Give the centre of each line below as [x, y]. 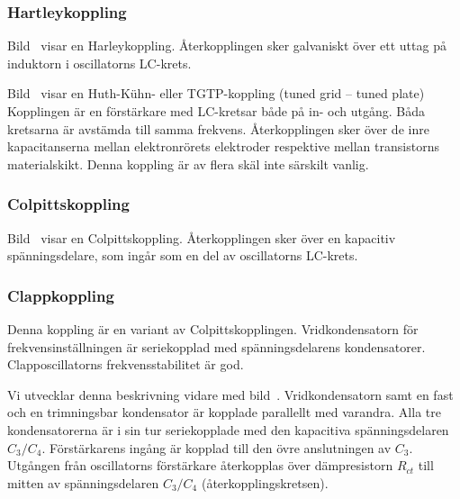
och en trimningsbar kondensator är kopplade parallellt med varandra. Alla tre [224, 412]
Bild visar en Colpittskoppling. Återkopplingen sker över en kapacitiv [202, 237]
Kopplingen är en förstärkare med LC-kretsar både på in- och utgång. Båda [216, 111]
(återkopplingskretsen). [265, 482]
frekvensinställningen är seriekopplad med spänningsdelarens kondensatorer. [216, 346]
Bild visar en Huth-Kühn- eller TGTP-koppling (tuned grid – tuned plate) [216, 93]
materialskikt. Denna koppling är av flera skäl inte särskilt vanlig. [188, 163]
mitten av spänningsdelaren [83, 482]
